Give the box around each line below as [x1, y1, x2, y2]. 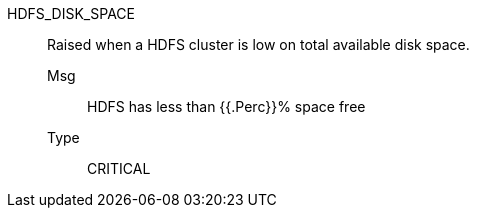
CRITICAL [87, 160, 151, 177]
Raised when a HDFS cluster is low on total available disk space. [47, 36, 470, 53]
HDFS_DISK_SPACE [7, 5, 135, 22]
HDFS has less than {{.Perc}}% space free [87, 98, 366, 115]
